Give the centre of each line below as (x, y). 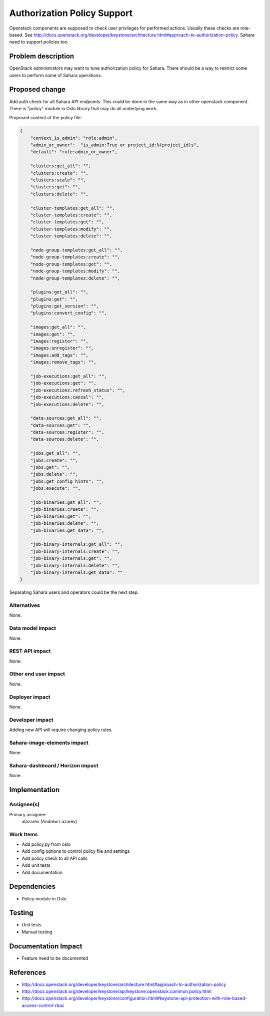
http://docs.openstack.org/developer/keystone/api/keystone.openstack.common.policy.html (117, 991)
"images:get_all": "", (58, 327)
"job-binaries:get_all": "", (66, 502)
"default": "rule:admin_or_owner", (74, 152)
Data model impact (33, 628)
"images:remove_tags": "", (63, 362)
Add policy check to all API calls (54, 858)
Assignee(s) (24, 805)
